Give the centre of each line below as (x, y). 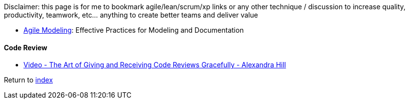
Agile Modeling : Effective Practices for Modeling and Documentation (134, 30)
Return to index (29, 80)
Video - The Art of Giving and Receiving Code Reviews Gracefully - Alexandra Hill (155, 65)
